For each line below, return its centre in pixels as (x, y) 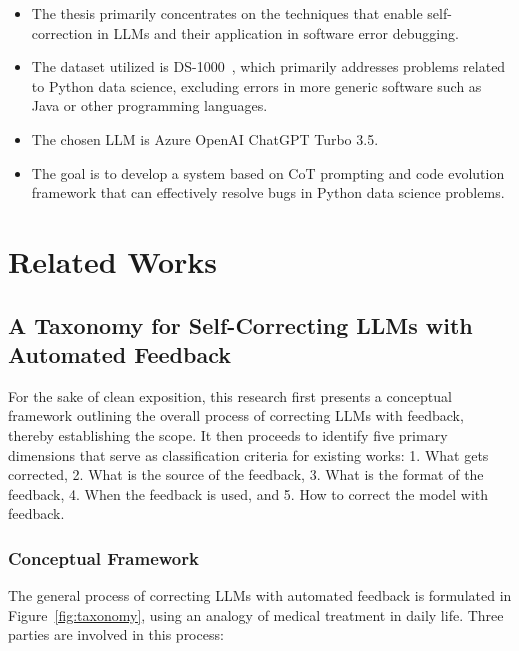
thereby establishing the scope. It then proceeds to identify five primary (228, 434)
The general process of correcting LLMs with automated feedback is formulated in (260, 595)
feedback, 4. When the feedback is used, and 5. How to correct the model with (248, 493)
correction (62, 32)
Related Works (113, 260)
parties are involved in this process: (116, 634)
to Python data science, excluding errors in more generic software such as (256, 85)
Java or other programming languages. (149, 105)
